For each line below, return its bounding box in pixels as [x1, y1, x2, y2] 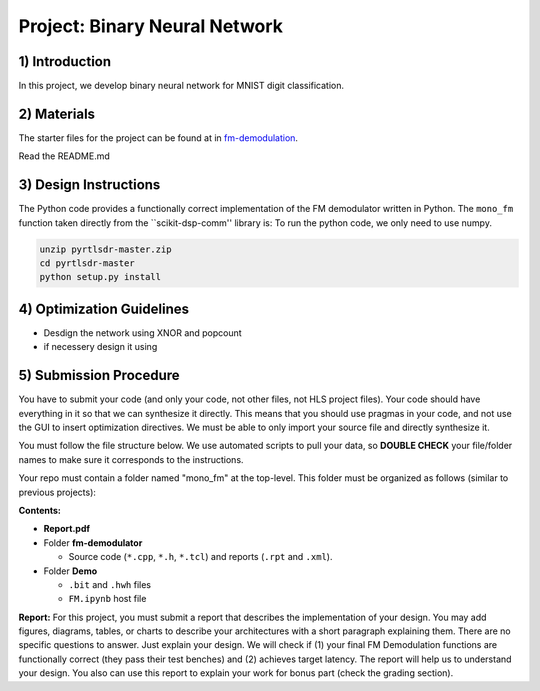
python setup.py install [39, 271, 162, 283]
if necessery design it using [43, 341, 158, 353]
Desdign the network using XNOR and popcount [43, 326, 242, 339]
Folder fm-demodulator [43, 536, 143, 549]
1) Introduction [18, 53, 112, 70]
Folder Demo [43, 565, 98, 577]
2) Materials [18, 105, 95, 122]
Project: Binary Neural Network [18, 15, 284, 37]
